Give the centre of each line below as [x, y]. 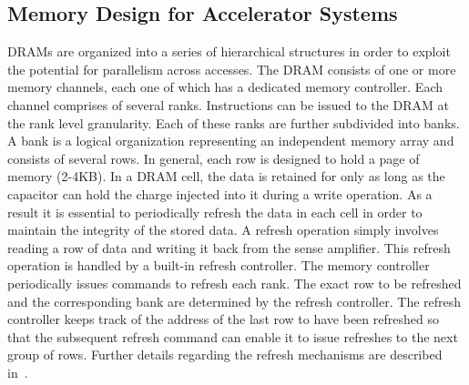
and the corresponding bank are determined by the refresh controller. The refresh [234, 301]
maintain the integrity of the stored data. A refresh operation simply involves [223, 230]
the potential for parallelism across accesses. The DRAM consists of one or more [232, 69]
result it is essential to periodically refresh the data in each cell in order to [215, 212]
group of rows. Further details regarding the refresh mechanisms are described [225, 355]
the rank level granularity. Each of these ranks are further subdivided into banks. [234, 122]
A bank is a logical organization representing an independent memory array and [231, 141]
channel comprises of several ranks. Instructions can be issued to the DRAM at [228, 104]
